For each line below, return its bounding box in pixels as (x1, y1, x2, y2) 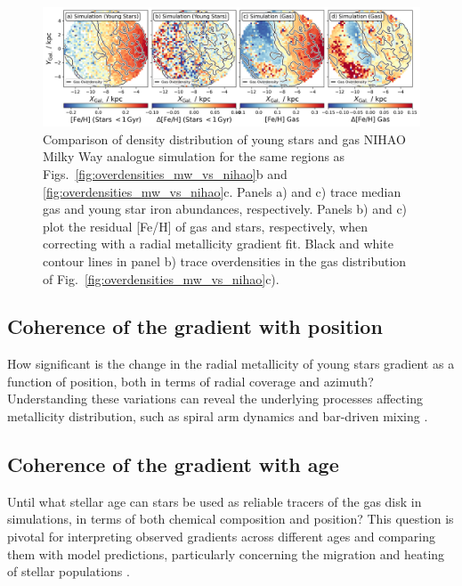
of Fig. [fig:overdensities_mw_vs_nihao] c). (43, 269, 280, 288)
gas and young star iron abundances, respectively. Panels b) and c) (43, 199, 408, 218)
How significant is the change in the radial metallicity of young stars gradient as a (7, 354, 455, 373)
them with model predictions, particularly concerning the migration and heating (7, 544, 445, 563)
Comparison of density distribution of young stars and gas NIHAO (43, 129, 406, 148)
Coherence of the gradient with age (7, 451, 339, 478)
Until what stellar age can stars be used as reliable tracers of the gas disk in (7, 492, 422, 510)
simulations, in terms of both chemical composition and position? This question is (7, 509, 454, 528)
